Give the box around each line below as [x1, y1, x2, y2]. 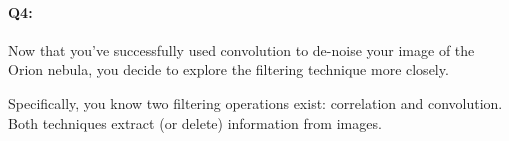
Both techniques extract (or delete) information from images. [8, 112, 382, 133]
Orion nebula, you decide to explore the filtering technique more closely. [8, 59, 449, 80]
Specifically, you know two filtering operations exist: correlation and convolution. [8, 92, 503, 113]
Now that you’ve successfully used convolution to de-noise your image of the [8, 39, 475, 60]
